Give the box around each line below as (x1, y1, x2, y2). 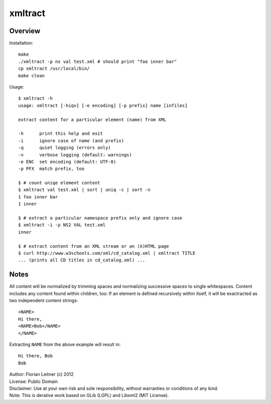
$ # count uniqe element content (18, 180, 100, 186)
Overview (9, 27, 41, 35)
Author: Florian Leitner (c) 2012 (9, 371, 74, 377)
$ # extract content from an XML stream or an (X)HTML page (18, 243, 169, 249)
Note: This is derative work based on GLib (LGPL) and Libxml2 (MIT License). (9, 392, 169, 398)
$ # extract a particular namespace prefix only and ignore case (18, 215, 183, 221)
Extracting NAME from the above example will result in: (9, 342, 121, 348)
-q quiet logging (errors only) (18, 145, 111, 151)
